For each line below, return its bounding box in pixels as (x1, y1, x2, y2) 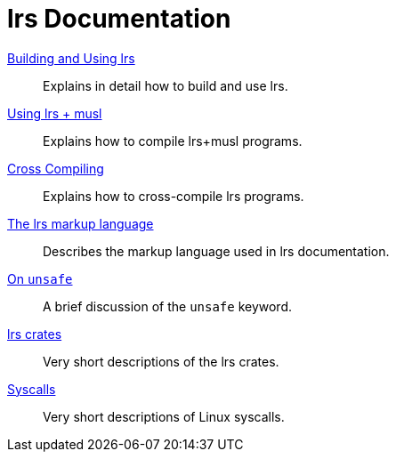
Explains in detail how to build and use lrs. (43, 77, 288, 93)
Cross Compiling (7, 160, 104, 176)
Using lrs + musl (7, 105, 102, 121)
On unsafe (7, 270, 73, 286)
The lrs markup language (7, 215, 154, 231)
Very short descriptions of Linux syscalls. (43, 408, 285, 424)
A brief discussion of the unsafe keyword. (43, 298, 293, 314)
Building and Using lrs (7, 50, 135, 66)
